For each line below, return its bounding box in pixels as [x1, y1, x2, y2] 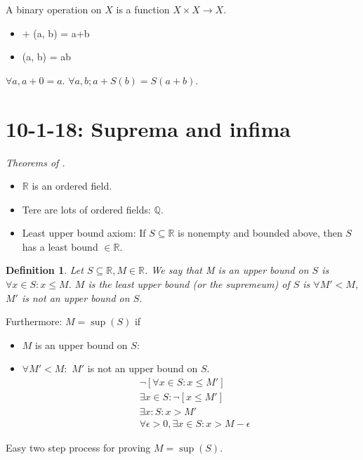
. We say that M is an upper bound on [145, 263, 309, 277]
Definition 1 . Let [6, 263, 84, 277]
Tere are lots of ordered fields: [22, 202, 151, 216]
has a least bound [22, 239, 98, 254]
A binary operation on [6, 2, 102, 16]
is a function [116, 2, 170, 16]
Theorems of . [6, 155, 65, 169]
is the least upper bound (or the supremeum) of [88, 277, 290, 291]
